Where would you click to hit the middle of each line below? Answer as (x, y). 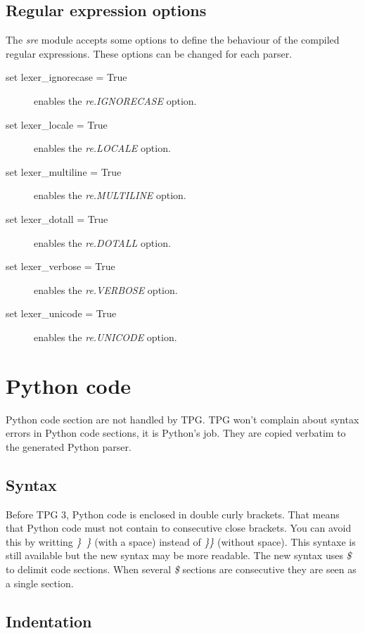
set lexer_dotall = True (57, 218)
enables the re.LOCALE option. (102, 148)
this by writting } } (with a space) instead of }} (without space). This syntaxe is (181, 541)
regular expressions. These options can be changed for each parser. (149, 53)
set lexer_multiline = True (64, 171)
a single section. (40, 583)
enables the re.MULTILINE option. (110, 195)
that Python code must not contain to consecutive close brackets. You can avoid (179, 528)
